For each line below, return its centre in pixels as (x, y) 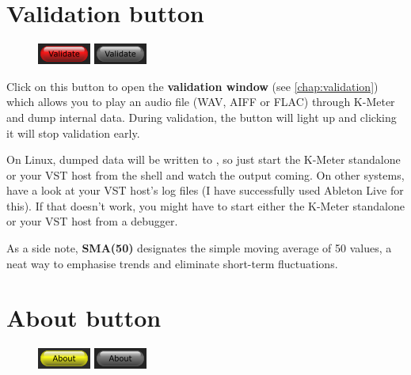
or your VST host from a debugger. (92, 221)
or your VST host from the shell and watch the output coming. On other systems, (205, 174)
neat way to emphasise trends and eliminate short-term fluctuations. (172, 263)
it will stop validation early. (73, 133)
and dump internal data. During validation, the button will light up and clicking (202, 117)
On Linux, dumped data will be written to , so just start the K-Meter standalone (204, 159)
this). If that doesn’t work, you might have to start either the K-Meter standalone (205, 205)
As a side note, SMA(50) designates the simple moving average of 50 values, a (199, 248)
